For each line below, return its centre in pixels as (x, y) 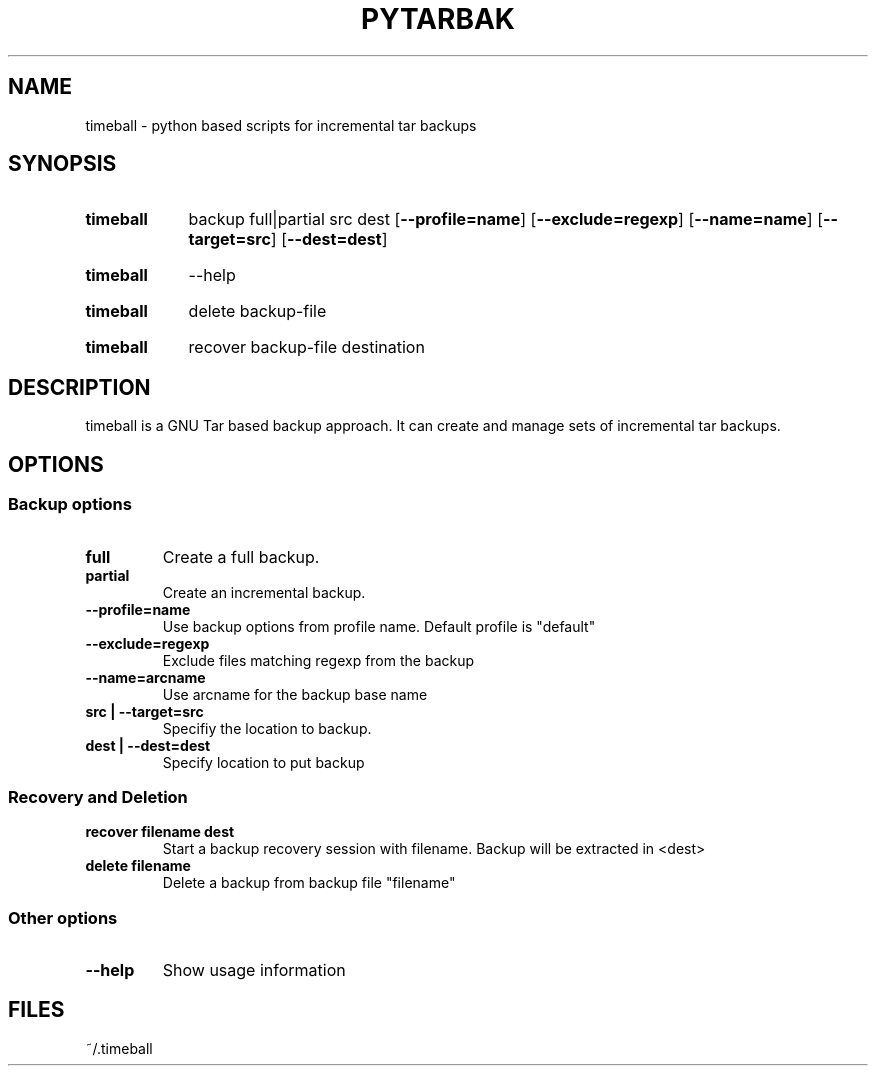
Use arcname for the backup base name (295, 694)
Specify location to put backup (263, 762)
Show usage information (254, 970)
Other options (63, 917)
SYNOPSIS (62, 164)
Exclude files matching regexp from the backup (318, 660)
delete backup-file (257, 311)
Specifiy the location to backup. (267, 728)
